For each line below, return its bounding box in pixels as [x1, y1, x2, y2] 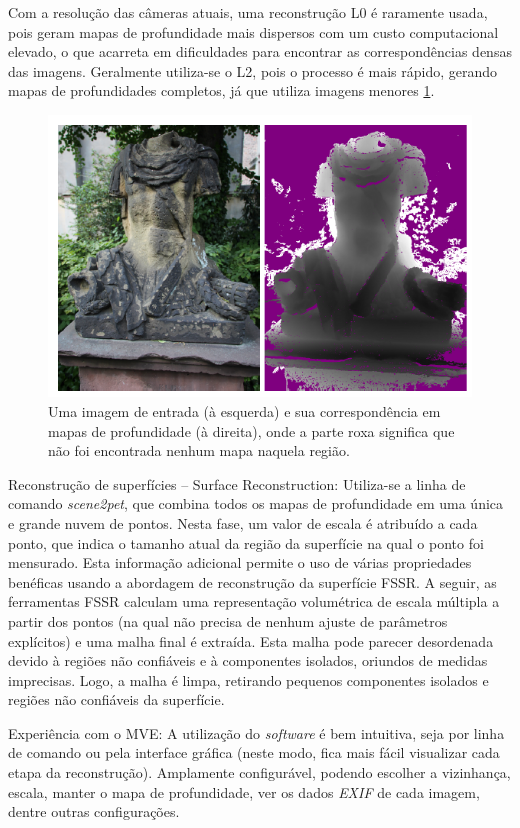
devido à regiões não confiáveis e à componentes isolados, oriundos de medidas [8, 650, 488, 671]
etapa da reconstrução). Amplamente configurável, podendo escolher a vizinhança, [8, 762, 511, 783]
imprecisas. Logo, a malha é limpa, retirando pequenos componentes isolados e [8, 669, 489, 690]
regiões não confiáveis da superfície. [8, 689, 225, 710]
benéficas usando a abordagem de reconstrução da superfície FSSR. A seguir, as [8, 571, 497, 592]
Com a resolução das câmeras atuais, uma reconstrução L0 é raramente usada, [8, 2, 488, 22]
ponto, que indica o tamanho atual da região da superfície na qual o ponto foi [8, 532, 484, 553]
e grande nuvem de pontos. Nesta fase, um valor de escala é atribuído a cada [8, 512, 478, 533]
